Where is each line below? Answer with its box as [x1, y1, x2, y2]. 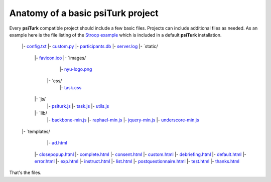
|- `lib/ [34, 110, 47, 116]
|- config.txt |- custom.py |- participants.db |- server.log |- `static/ [22, 43, 158, 50]
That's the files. [9, 169, 42, 175]
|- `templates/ [22, 128, 50, 134]
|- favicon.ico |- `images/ [34, 55, 86, 61]
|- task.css [59, 84, 82, 90]
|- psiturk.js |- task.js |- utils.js [47, 103, 109, 109]
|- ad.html [47, 140, 68, 146]
